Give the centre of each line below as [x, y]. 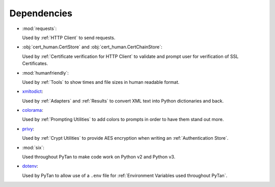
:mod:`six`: [33, 147]
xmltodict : [33, 91]
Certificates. [35, 64]
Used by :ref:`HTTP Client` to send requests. [69, 38]
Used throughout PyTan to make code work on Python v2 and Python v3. [99, 157]
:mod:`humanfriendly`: [45, 73]
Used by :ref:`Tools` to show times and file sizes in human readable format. [101, 82]
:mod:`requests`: [39, 28]
